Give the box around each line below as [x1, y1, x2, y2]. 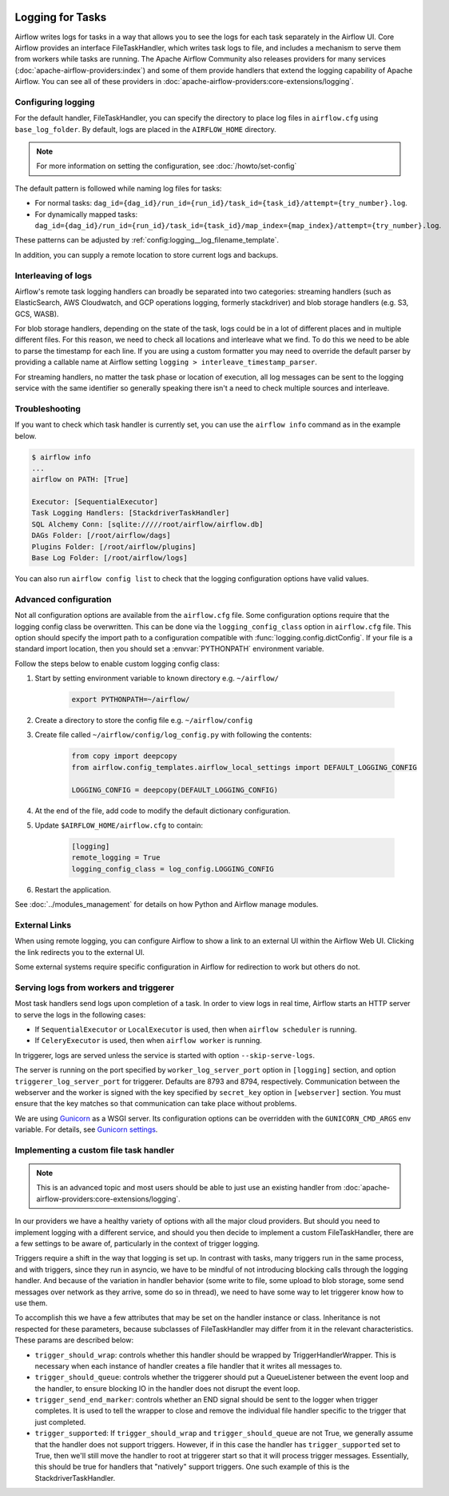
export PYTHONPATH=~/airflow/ [71, 695, 190, 704]
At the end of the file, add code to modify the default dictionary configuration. [34, 805, 291, 816]
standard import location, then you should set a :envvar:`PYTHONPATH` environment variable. [14, 644, 324, 654]
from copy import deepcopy [71, 752, 177, 760]
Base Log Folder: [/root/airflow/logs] [31, 553, 188, 563]
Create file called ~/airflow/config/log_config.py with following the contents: [34, 730, 312, 740]
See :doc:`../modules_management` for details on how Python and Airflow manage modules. [14, 900, 319, 909]
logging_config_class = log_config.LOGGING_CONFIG [71, 864, 275, 873]
